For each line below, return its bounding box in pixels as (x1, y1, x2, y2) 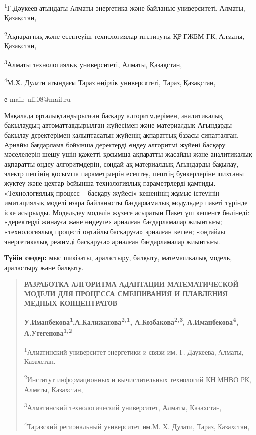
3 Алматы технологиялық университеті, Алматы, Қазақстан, (4, 57, 182, 69)
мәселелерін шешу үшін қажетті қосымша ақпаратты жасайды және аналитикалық (4, 149, 252, 159)
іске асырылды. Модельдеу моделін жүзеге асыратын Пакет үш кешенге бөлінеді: (4, 207, 250, 217)
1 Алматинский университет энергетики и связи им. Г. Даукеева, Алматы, (24, 345, 244, 357)
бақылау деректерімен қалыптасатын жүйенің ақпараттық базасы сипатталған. (4, 129, 239, 140)
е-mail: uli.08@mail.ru (4, 94, 71, 104)
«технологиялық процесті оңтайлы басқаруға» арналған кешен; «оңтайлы (4, 226, 226, 236)
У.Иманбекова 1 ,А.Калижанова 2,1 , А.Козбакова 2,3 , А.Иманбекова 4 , (24, 315, 239, 326)
